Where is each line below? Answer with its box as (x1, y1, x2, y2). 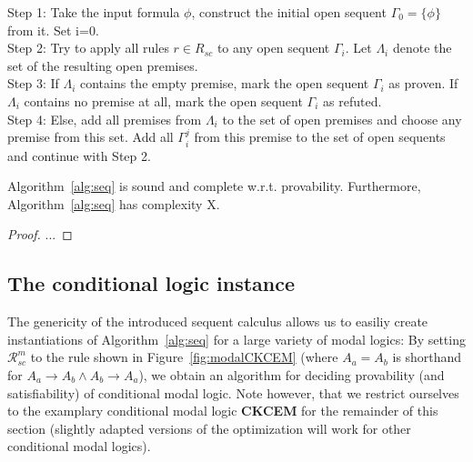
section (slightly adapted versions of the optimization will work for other (7, 418, 411, 437)
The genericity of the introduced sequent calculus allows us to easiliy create (7, 312, 428, 331)
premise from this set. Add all (7, 127, 174, 146)
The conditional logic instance (7, 269, 296, 297)
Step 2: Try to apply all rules (7, 38, 169, 57)
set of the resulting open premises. (7, 55, 198, 75)
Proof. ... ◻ (7, 225, 73, 244)
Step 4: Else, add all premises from (7, 109, 202, 128)
